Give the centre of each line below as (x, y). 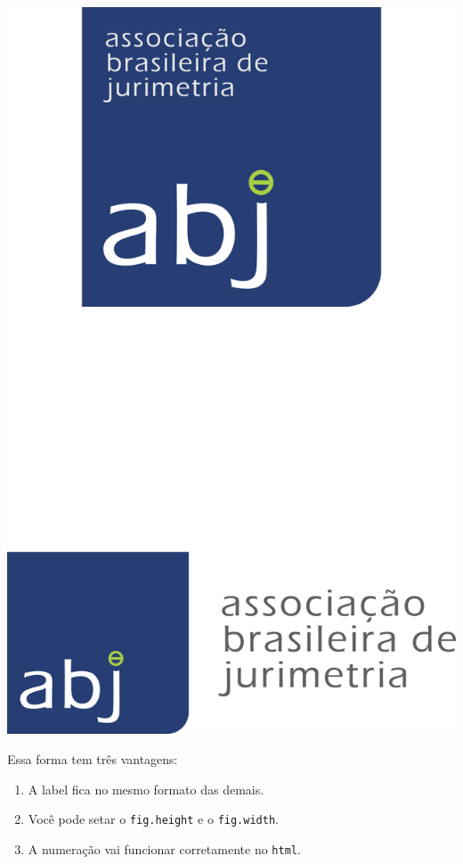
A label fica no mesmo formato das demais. (146, 789)
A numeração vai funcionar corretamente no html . (164, 848)
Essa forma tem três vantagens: (93, 758)
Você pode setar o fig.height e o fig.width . (153, 819)
